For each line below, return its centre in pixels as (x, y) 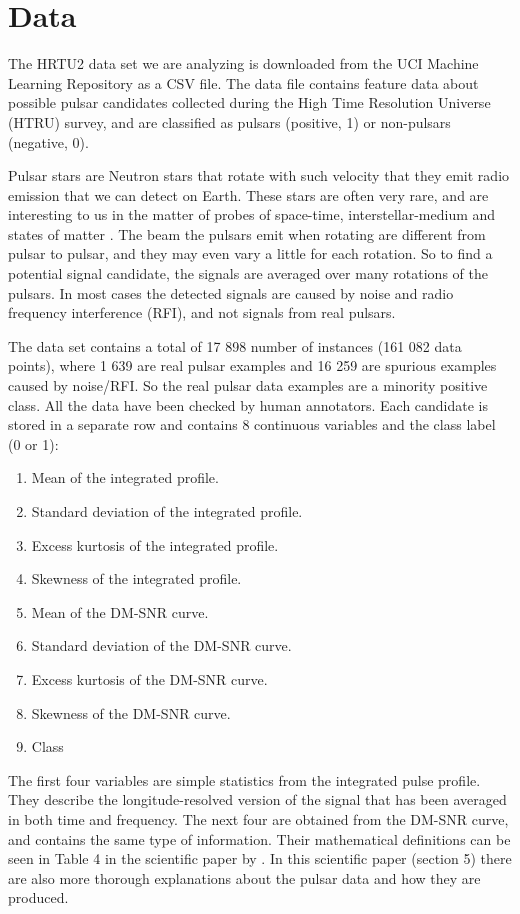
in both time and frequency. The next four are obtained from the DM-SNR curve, (258, 818)
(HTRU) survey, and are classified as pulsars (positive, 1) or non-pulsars (229, 121)
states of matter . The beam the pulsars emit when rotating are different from (247, 233)
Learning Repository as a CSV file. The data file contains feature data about (243, 82)
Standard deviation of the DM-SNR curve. (161, 645)
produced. (38, 897)
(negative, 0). (48, 141)
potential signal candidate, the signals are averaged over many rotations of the (248, 273)
